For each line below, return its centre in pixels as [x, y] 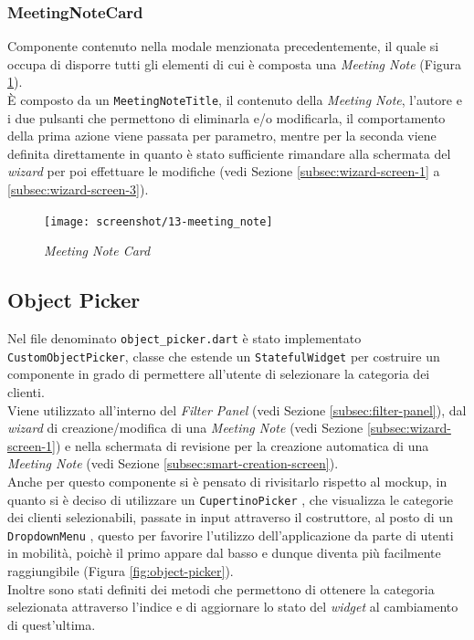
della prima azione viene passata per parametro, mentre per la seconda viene [222, 136]
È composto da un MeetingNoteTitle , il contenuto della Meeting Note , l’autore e [235, 100]
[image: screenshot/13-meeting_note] [158, 221]
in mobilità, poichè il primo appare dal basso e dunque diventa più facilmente [224, 553]
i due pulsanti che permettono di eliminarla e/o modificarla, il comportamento [226, 117]
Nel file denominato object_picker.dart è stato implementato [184, 338]
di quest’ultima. [52, 624]
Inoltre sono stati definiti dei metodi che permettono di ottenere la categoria [221, 588]
